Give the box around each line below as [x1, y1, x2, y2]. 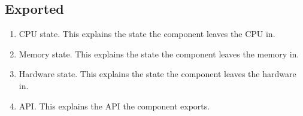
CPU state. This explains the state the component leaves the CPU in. [19, 28, 275, 40]
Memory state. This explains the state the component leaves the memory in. [19, 47, 299, 60]
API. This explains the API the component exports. [19, 99, 210, 112]
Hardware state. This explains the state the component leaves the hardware [19, 68, 296, 80]
